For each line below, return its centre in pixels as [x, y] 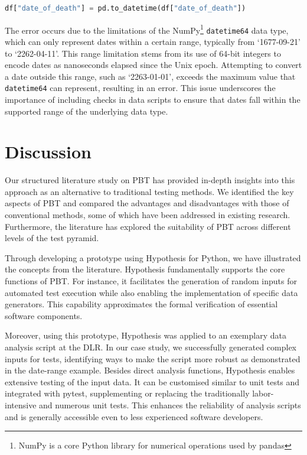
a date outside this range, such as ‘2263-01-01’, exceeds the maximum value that [150, 76]
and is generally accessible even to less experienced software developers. [134, 416]
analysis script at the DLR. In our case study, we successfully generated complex [151, 347]
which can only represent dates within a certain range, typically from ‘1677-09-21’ [153, 41]
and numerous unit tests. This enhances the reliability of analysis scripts [170, 404]
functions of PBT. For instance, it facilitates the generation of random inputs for [151, 281]
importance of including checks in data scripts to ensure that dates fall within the [153, 99]
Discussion [48, 152]
